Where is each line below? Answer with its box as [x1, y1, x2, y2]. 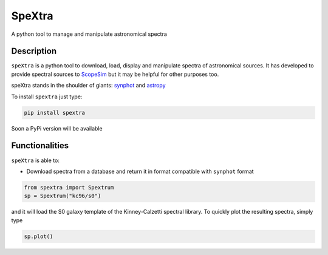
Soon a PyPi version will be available [11, 124, 103, 132]
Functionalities [11, 140, 69, 151]
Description [11, 46, 57, 56]
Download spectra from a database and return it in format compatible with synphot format [26, 168, 255, 175]
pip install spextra [24, 109, 85, 116]
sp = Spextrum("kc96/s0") [24, 192, 101, 200]
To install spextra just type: [11, 93, 83, 100]
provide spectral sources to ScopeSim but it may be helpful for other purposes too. [11, 70, 219, 78]
